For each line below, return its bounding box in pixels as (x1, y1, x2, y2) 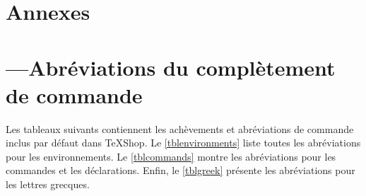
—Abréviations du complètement (6, 52, 336, 81)
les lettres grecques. (6, 177, 90, 192)
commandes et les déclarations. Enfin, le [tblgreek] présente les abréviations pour (6, 163, 355, 178)
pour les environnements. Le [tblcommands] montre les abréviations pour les (6, 149, 336, 163)
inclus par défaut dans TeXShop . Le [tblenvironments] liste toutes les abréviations (6, 135, 361, 150)
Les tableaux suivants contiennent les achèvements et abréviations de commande (6, 121, 354, 136)
